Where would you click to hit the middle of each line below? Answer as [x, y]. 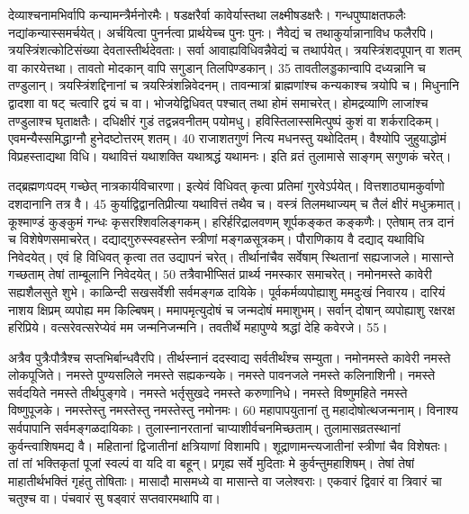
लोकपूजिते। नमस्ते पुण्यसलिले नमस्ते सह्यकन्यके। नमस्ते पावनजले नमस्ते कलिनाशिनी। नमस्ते [222, 375]
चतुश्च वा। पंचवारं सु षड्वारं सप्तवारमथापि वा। [115, 498]
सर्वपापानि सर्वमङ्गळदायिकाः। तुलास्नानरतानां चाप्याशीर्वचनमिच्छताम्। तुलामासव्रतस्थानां [204, 428]
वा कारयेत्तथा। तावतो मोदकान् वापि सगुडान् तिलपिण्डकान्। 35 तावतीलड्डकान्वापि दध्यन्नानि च [217, 67]
